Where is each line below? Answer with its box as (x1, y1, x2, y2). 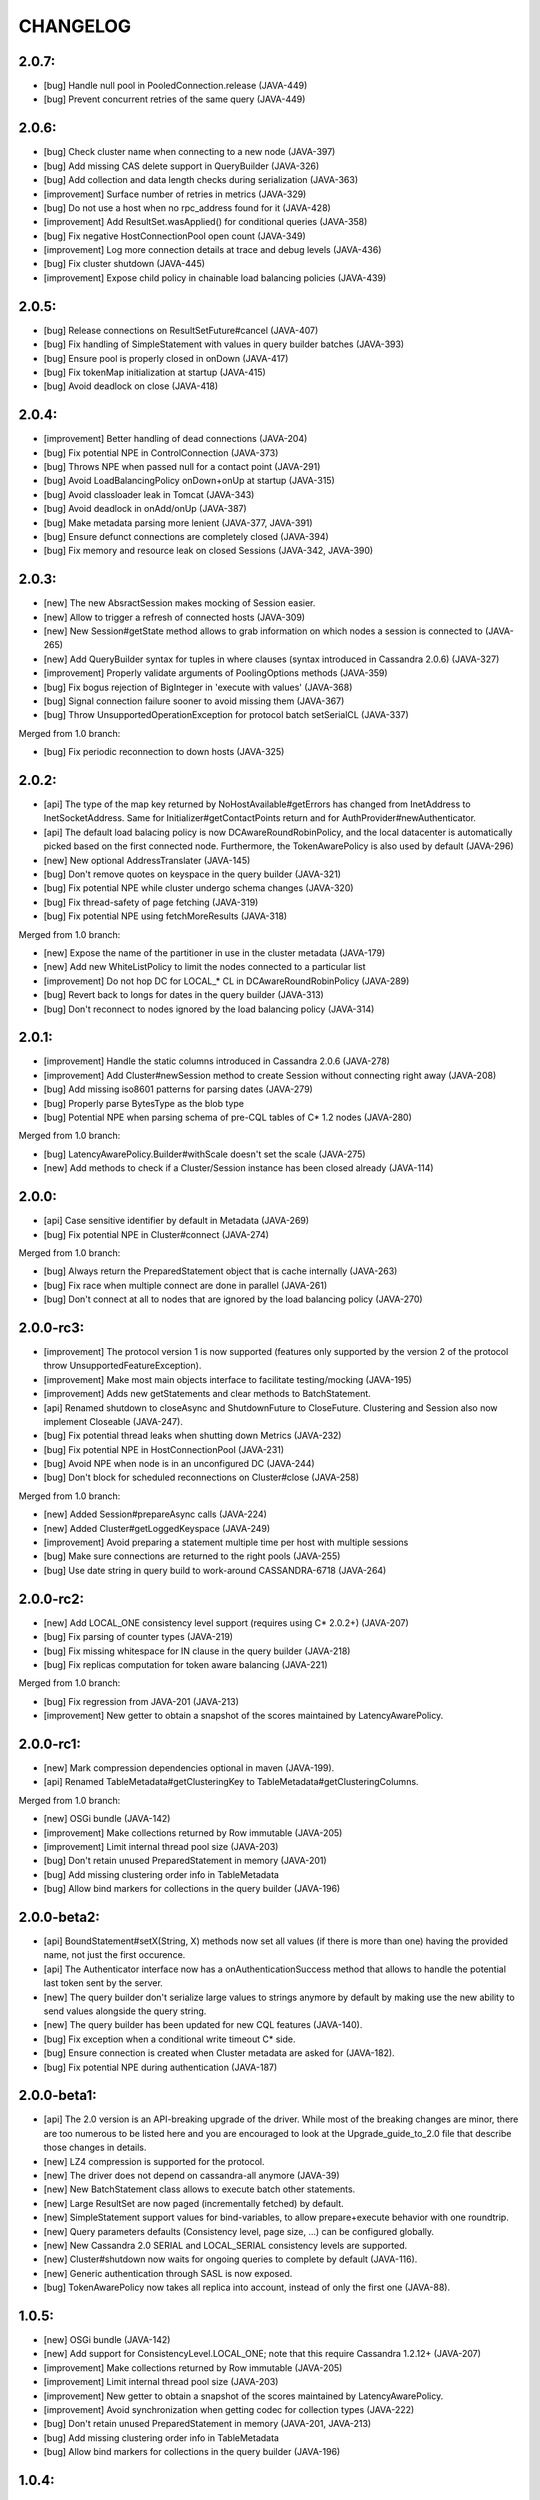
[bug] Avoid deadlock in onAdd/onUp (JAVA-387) (43, 503, 247, 515)
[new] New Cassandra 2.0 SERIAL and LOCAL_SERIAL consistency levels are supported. (43, 2239, 408, 2251)
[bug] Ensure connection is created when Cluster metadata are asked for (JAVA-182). (43, 2047, 395, 2059)
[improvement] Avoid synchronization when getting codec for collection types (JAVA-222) (43, 2403, 415, 2415)
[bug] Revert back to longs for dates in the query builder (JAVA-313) (43, 989, 324, 1001)
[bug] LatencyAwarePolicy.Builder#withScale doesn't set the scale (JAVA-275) (43, 1148, 366, 1160)
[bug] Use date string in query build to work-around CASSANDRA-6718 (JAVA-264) (43, 1564, 387, 1576)
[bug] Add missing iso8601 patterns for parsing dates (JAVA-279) (43, 1083, 314, 1095)
